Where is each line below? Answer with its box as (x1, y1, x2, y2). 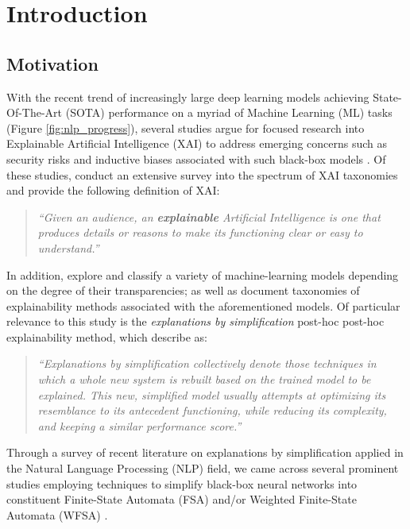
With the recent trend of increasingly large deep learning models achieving (6, 88, 369, 105)
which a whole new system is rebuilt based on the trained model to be (37, 371, 371, 388)
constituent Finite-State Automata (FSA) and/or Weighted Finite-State (6, 491, 357, 508)
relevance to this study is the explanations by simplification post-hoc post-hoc (6, 313, 385, 330)
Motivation (6, 51, 99, 75)
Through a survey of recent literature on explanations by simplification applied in (6, 444, 404, 461)
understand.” (37, 239, 99, 256)
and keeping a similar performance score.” (37, 417, 242, 434)
